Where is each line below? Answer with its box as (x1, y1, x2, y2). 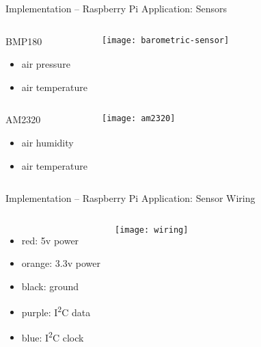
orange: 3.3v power (21, 256, 100, 270)
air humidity (21, 135, 74, 149)
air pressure (21, 57, 70, 71)
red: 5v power (21, 233, 79, 247)
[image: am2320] (101, 114, 176, 124)
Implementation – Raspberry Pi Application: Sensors (5, 1, 227, 15)
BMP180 (5, 34, 42, 48)
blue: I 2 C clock (21, 328, 84, 344)
